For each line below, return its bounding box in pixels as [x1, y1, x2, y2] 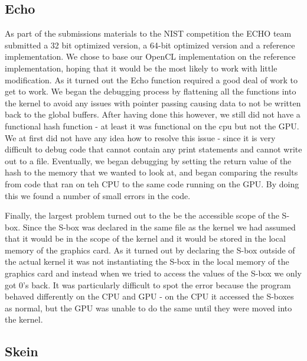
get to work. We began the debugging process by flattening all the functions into [5, 85, 296, 97]
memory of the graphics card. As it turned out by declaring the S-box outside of [5, 243, 295, 256]
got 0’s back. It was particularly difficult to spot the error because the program [5, 278, 291, 291]
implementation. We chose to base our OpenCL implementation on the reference [5, 50, 296, 63]
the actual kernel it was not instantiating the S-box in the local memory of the [5, 255, 289, 268]
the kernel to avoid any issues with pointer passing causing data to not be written [5, 96, 301, 109]
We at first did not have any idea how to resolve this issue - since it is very [5, 131, 276, 144]
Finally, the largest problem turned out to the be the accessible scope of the [5, 209, 279, 222]
